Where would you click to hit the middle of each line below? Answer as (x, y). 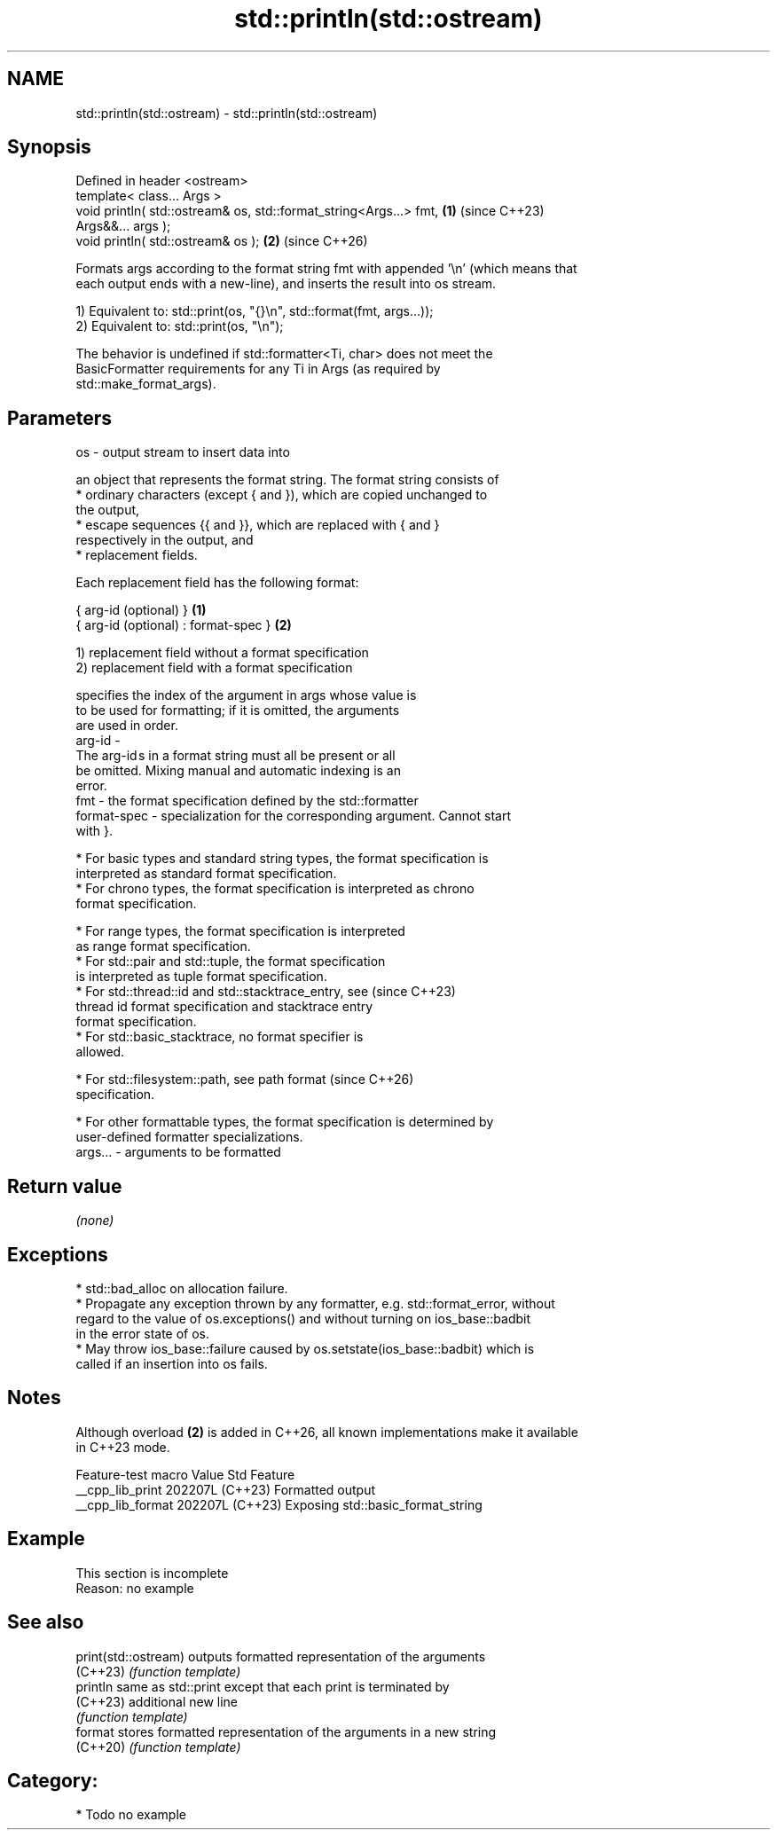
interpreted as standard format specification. (206, 874)
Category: (53, 1780)
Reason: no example (135, 1588)
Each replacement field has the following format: (217, 583)
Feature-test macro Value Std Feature (185, 1474)
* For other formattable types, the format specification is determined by (285, 1122)
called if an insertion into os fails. (172, 1363)
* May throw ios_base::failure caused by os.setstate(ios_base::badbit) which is (305, 1348)
